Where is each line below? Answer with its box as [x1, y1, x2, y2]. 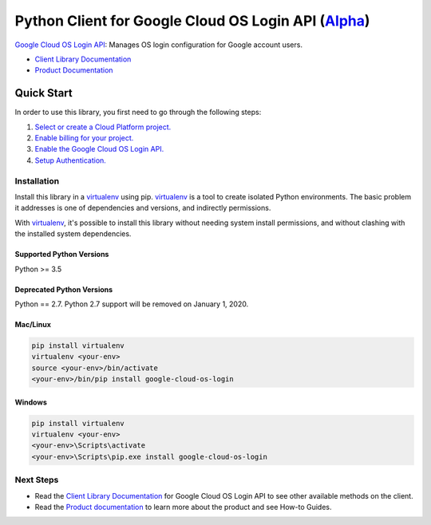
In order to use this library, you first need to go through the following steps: [14, 108, 262, 117]
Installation [14, 176, 60, 187]
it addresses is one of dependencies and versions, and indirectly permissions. [14, 203, 271, 213]
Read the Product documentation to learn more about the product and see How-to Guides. [34, 502, 332, 511]
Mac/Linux [14, 319, 52, 329]
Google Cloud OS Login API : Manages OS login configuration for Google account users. [14, 40, 303, 49]
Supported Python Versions [14, 250, 109, 259]
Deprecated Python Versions [14, 284, 113, 294]
